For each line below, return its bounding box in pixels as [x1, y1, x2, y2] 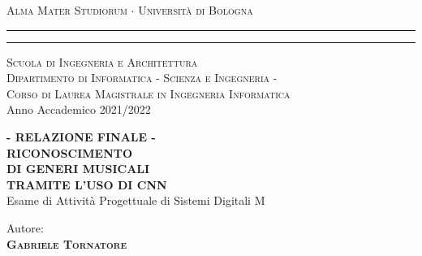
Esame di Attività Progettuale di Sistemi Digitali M [6, 192, 265, 209]
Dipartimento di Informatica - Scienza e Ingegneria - [6, 69, 278, 86]
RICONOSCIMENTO [6, 144, 133, 161]
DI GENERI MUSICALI [6, 160, 150, 177]
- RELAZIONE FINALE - [6, 128, 156, 145]
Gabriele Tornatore [6, 235, 127, 252]
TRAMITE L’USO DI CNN [6, 176, 167, 193]
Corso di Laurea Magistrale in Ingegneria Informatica [6, 85, 291, 102]
